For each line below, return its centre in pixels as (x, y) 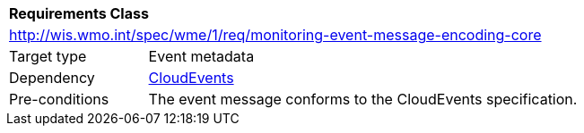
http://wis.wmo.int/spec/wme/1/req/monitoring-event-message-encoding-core (275, 35)
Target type (48, 56)
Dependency (52, 78)
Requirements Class (79, 13)
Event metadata (201, 56)
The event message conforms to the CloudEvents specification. (363, 99)
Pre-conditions (59, 99)
